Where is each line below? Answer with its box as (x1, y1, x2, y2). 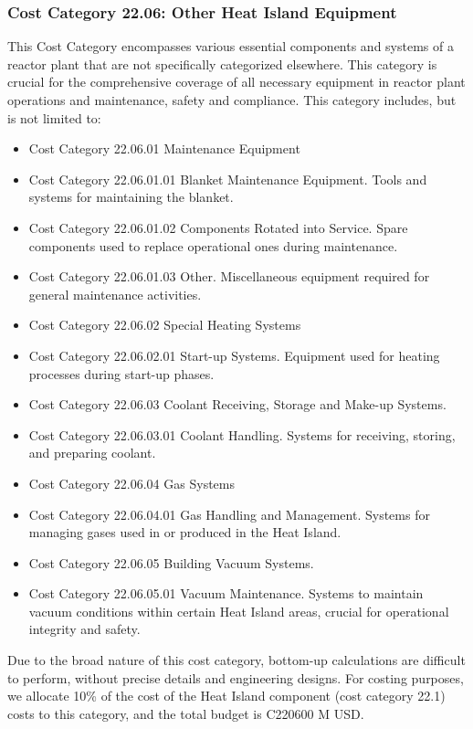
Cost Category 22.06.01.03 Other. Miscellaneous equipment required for (28, 267, 430, 286)
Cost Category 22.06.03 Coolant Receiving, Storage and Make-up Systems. (28, 395, 447, 414)
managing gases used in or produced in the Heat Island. (28, 523, 342, 542)
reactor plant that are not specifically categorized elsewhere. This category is (7, 54, 437, 73)
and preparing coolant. (28, 443, 156, 462)
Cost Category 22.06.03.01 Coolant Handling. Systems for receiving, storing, (28, 425, 456, 444)
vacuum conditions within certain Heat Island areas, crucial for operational (28, 601, 449, 620)
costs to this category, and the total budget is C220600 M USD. (7, 703, 364, 723)
